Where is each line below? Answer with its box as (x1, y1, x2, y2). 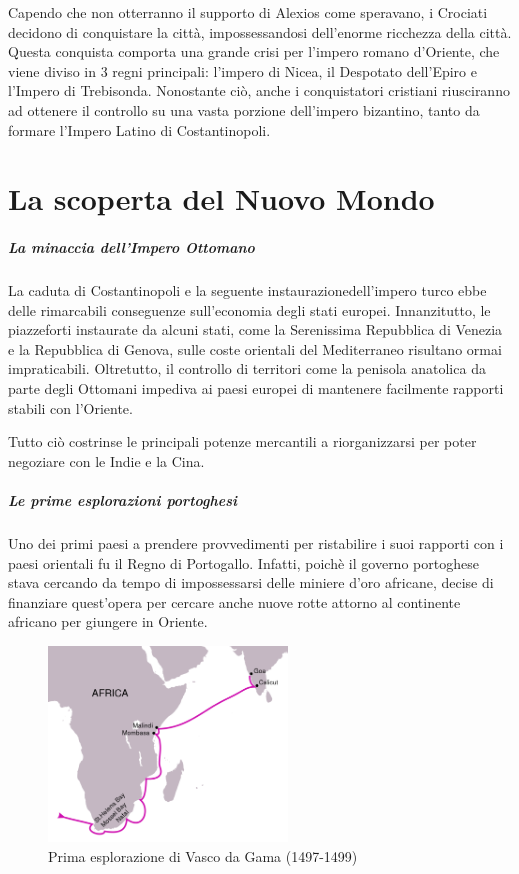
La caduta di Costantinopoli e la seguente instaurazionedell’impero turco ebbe (8, 280, 487, 301)
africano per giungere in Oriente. (8, 611, 208, 632)
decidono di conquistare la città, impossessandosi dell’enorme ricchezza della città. (8, 21, 512, 42)
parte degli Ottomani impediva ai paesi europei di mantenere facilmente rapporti (8, 378, 504, 399)
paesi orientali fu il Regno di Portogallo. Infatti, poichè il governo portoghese (8, 552, 479, 573)
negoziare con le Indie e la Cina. (8, 450, 205, 471)
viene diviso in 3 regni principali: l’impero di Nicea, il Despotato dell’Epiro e (8, 60, 477, 81)
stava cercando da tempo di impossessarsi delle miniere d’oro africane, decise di (8, 572, 494, 593)
